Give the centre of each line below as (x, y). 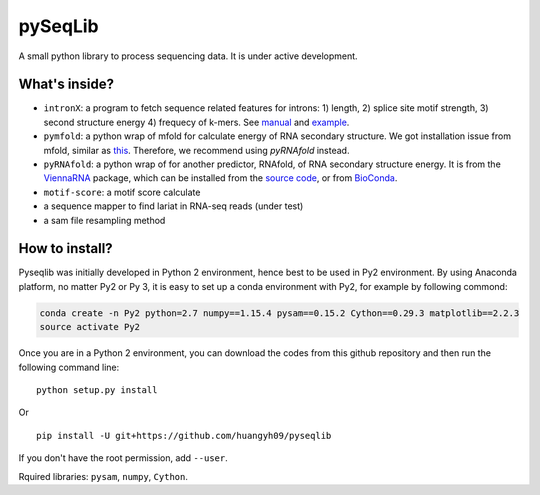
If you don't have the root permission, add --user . (123, 458)
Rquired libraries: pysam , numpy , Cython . (103, 476)
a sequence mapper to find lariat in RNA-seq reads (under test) (173, 206)
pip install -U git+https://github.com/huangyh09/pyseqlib (184, 435)
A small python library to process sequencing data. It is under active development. (188, 56)
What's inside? (66, 84)
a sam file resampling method (104, 220)
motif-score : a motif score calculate (122, 192)
